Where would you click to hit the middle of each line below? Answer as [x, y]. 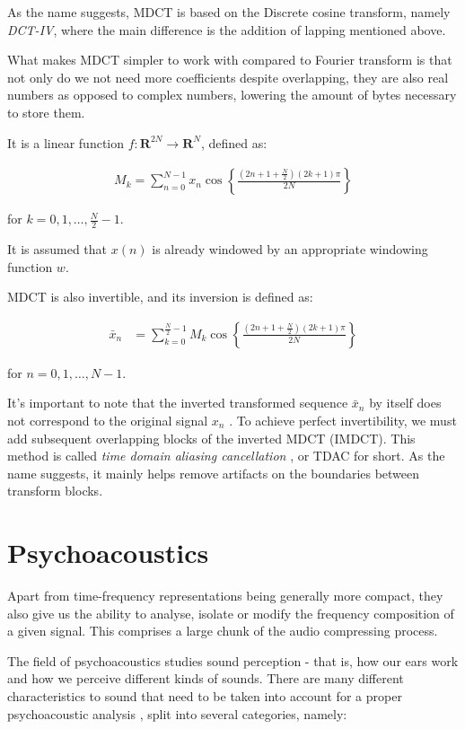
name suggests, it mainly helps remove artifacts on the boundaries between [214, 473]
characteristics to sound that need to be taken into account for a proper [205, 696]
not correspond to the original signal [108, 421]
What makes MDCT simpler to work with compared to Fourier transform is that [230, 60]
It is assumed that [57, 249]
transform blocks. [55, 491]
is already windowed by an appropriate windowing [290, 249]
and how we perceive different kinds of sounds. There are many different [206, 678]
